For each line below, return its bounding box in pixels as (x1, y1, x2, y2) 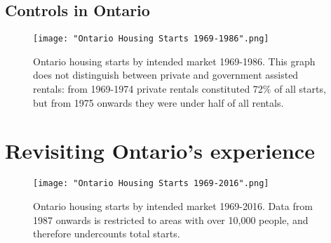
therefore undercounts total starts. (33, 226, 180, 241)
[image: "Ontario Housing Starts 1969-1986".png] (33, 34, 269, 44)
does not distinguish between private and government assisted (33, 67, 299, 82)
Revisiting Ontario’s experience (5, 136, 315, 165)
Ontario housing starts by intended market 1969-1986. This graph (33, 53, 316, 68)
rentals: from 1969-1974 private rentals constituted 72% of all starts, (33, 81, 326, 96)
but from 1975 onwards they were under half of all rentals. (33, 95, 284, 110)
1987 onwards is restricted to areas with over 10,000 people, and (33, 212, 309, 227)
